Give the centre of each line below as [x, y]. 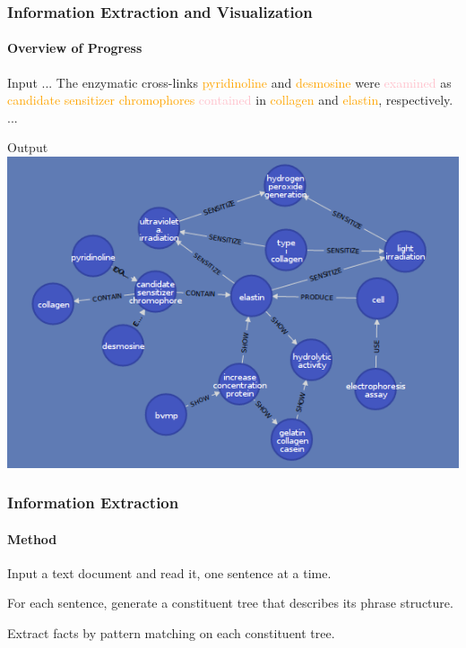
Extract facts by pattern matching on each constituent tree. [171, 632]
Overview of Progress [75, 48]
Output [28, 147]
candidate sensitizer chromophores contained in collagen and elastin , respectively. [230, 100]
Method [32, 538]
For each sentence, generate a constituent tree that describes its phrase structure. [230, 603]
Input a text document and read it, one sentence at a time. [169, 572]
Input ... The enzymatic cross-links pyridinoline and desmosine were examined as [229, 82]
